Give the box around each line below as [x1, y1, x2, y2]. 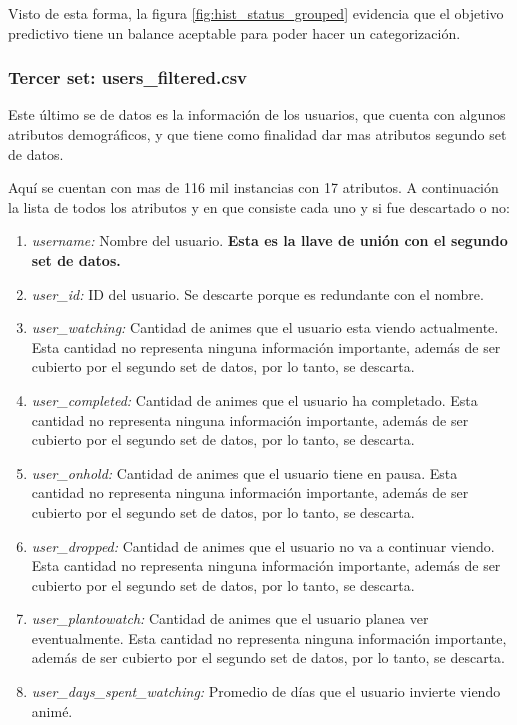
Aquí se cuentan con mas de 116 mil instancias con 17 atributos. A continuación [8, 177, 499, 198]
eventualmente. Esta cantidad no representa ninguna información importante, [31, 627, 507, 648]
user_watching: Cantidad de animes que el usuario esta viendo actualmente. [31, 317, 499, 338]
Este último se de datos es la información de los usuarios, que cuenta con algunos [8, 104, 506, 125]
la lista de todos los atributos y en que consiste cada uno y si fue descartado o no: [8, 196, 510, 217]
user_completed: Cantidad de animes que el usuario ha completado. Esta [31, 389, 478, 410]
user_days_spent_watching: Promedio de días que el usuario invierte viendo [31, 681, 501, 702]
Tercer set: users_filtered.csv [8, 65, 248, 90]
